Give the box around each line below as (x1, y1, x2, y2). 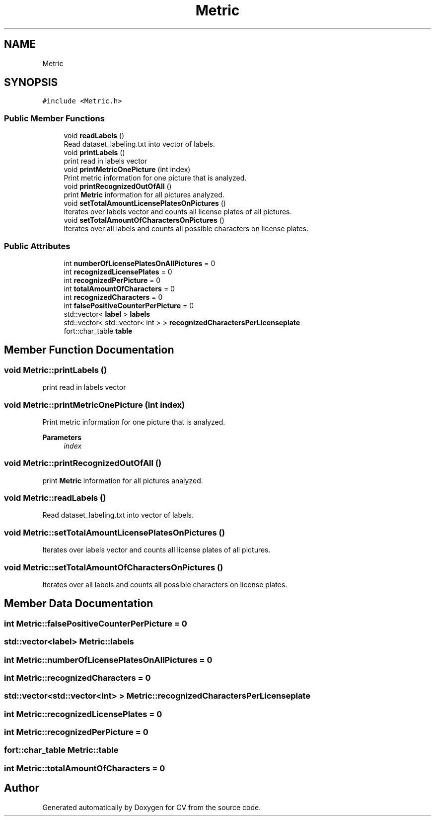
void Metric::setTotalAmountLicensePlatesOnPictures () (4, 527, 225, 538)
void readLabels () (64, 131, 125, 140)
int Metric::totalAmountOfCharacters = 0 (4, 763, 165, 773)
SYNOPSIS (4, 76, 58, 89)
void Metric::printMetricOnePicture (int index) (4, 399, 185, 410)
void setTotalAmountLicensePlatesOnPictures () (64, 199, 226, 208)
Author (4, 782, 39, 795)
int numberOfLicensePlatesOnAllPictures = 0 (64, 259, 216, 268)
